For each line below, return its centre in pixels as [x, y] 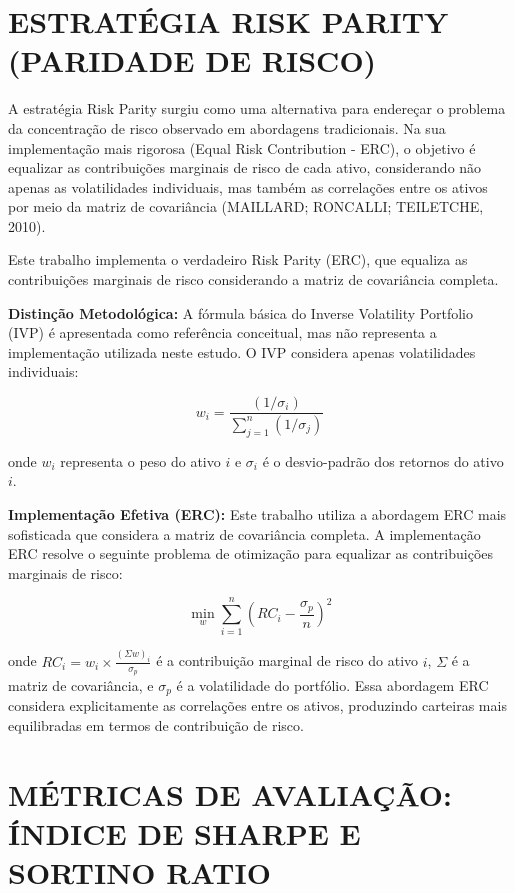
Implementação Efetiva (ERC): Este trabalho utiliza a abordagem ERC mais [257, 513]
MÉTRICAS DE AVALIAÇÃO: [230, 793]
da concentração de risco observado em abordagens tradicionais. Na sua [227, 127]
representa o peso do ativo [140, 460]
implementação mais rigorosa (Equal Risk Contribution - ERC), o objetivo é [242, 147]
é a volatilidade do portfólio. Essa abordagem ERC [332, 684]
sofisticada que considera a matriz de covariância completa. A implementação [244, 533]
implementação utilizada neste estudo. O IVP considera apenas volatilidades [242, 351]
